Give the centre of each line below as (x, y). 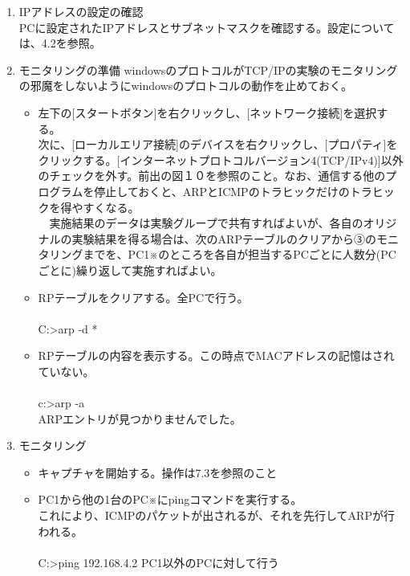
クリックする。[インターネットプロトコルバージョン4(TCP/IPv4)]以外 (221, 159)
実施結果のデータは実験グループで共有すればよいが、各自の (206, 223)
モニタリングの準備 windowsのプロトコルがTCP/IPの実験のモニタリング (208, 69)
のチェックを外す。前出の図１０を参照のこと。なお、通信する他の (212, 176)
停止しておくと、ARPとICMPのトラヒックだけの (222, 191)
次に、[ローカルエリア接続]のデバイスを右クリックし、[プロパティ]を (218, 144)
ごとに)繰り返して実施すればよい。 (130, 270)
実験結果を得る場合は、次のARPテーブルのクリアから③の (224, 238)
